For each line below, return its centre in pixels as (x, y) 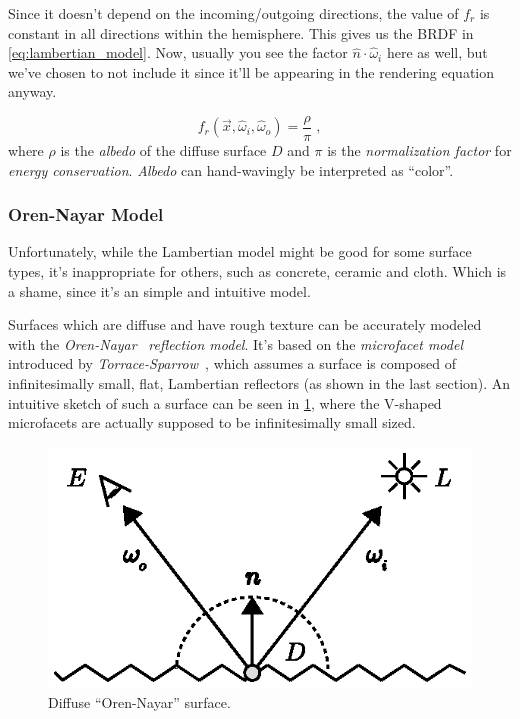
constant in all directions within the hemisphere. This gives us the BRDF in (241, 32)
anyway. (32, 91)
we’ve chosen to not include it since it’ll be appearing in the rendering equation (251, 71)
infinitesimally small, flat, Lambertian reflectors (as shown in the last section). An (259, 383)
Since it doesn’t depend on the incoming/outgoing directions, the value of (233, 13)
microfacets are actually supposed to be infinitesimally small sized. (212, 422)
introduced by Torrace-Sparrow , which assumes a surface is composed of (232, 363)
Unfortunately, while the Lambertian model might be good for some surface (240, 251)
